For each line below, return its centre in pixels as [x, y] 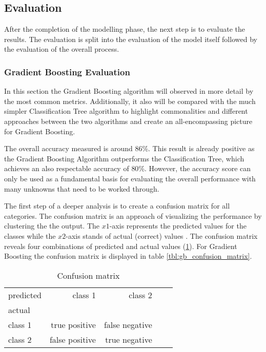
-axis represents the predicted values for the [178, 226]
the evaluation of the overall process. [62, 49]
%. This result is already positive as [198, 148]
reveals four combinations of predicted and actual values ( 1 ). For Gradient [121, 246]
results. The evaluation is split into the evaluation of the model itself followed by [131, 39]
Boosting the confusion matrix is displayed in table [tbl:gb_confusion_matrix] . [128, 256]
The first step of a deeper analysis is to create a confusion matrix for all [117, 206]
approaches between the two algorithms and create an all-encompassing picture [128, 121]
